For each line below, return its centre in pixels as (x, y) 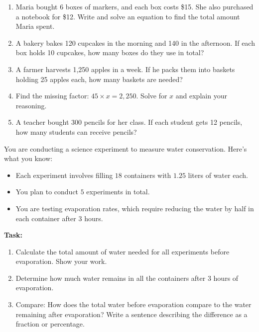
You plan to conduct (47, 192)
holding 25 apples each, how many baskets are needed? (99, 79)
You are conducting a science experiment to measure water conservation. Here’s (126, 148)
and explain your (201, 96)
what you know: (28, 158)
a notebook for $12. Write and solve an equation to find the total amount (128, 16)
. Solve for (152, 96)
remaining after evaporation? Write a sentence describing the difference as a (131, 314)
